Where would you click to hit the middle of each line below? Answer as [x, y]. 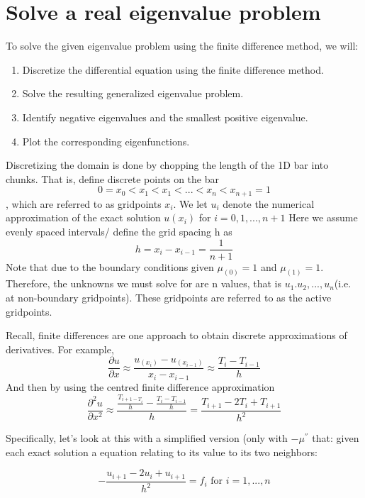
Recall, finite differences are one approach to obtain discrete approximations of [176, 335]
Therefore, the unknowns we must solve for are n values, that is [144, 283]
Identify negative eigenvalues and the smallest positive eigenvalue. [165, 117]
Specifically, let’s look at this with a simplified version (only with [147, 438]
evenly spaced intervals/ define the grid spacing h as [119, 231]
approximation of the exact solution [83, 217]
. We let [190, 203]
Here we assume [323, 217]
